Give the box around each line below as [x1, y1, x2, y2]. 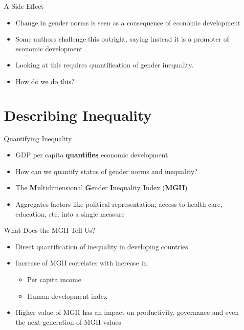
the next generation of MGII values [15, 316, 121, 327]
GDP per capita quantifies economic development [15, 150, 168, 160]
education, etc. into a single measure [15, 208, 125, 219]
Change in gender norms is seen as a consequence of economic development [15, 17, 241, 27]
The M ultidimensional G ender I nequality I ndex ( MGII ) [15, 182, 188, 193]
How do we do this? [15, 76, 75, 86]
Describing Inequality [4, 105, 152, 125]
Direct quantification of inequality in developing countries [15, 241, 188, 251]
